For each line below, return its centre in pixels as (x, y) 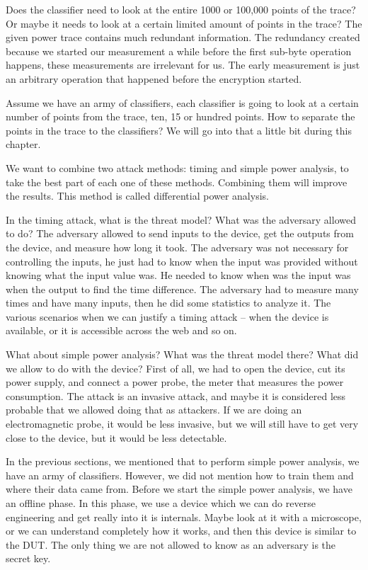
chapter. (23, 144)
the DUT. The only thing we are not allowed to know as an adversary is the (171, 544)
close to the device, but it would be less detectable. (116, 437)
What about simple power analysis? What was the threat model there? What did (182, 354)
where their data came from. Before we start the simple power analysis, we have (179, 489)
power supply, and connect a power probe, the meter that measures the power (175, 382)
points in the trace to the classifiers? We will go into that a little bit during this (179, 130)
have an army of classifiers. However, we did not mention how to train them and (180, 475)
